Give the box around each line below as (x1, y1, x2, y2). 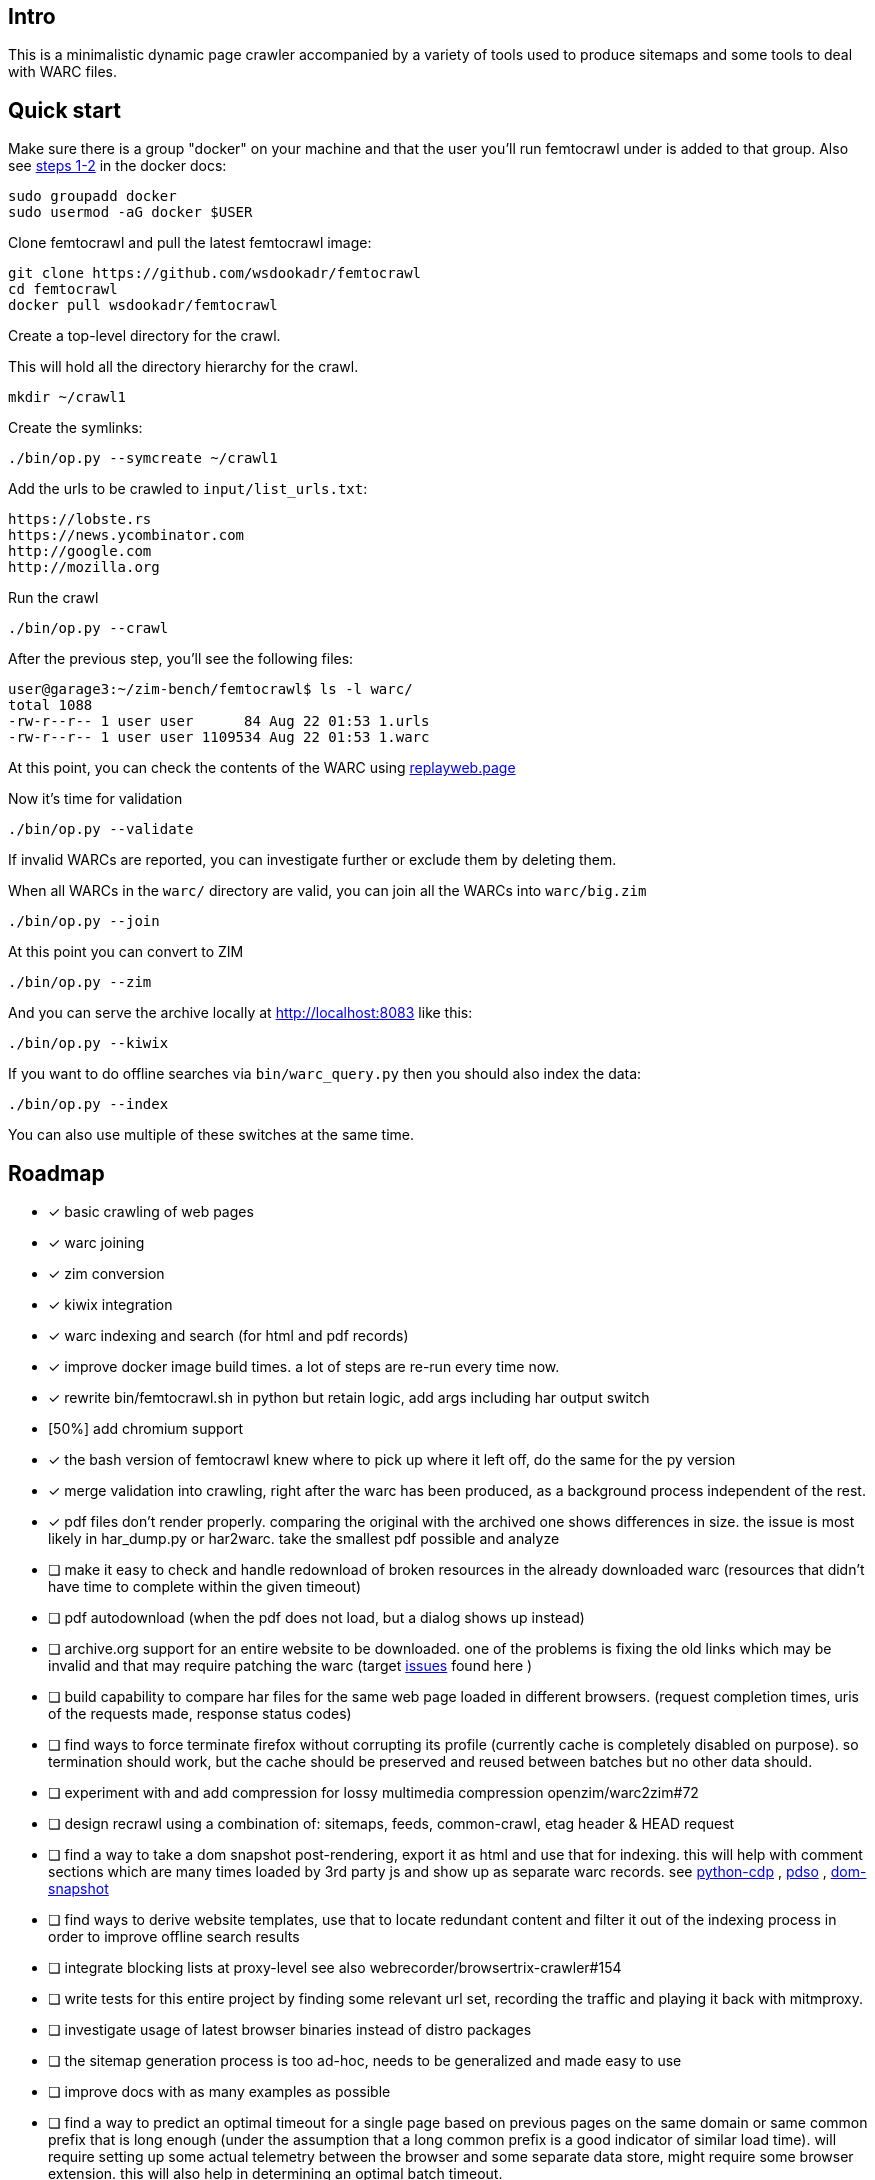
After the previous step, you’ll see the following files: (8, 650, 354, 668)
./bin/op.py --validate (8, 821, 194, 838)
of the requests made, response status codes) (48, 1705, 352, 1723)
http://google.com (8, 543, 152, 560)
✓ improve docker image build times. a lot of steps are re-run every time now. (48, 1358, 560, 1376)
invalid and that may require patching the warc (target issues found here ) (48, 1657, 533, 1675)
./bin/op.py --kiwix (8, 1035, 169, 1052)
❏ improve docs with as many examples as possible (48, 2083, 391, 2101)
